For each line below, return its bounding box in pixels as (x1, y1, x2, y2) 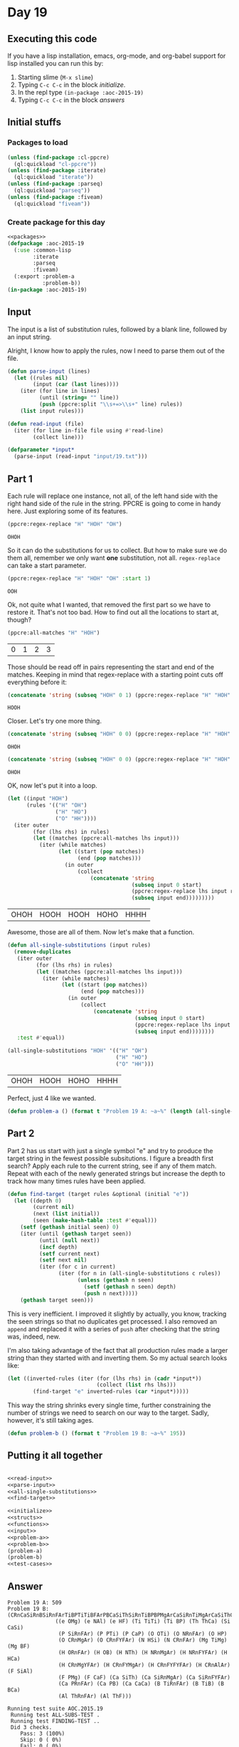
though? (7, 615, 32, 624)
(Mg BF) (7, 1643, 31, 1650)
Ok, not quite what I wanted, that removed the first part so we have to (7, 600, 211, 609)
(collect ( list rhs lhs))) (96, 1381, 176, 1388)
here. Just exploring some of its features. (7, 507, 128, 515)
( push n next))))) (83, 1289, 139, 1297)
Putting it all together (7, 1450, 103, 1462)
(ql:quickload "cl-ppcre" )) (14, 160, 97, 168)
